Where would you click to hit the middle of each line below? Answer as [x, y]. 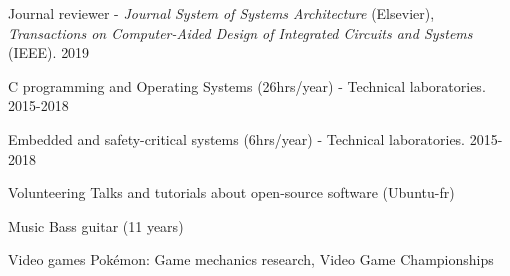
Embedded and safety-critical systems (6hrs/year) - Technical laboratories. [237, 138]
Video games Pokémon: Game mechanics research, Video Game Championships [251, 259]
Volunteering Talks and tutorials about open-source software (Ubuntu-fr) [231, 192]
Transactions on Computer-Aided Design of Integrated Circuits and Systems [240, 32]
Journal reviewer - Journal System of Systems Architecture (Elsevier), [221, 13]
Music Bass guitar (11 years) [96, 225]
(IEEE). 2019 [49, 52]
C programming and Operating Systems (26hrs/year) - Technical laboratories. [247, 85]
